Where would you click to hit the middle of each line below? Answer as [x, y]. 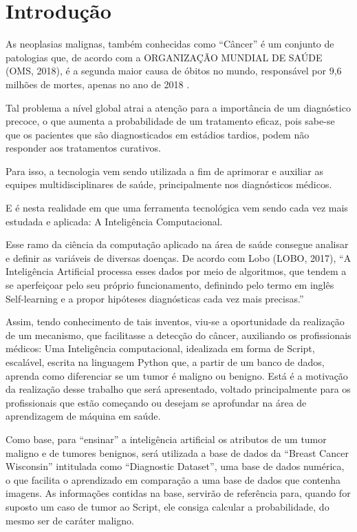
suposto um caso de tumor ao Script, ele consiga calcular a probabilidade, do [167, 506]
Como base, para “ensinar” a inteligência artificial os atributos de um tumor [166, 439]
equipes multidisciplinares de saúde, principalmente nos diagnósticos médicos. [169, 184]
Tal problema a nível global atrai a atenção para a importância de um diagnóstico [178, 107]
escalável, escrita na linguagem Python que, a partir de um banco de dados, [165, 362]
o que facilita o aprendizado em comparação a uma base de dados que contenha [173, 479]
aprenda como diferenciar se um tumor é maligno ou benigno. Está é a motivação [177, 375]
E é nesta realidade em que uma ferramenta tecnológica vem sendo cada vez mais [177, 208]
